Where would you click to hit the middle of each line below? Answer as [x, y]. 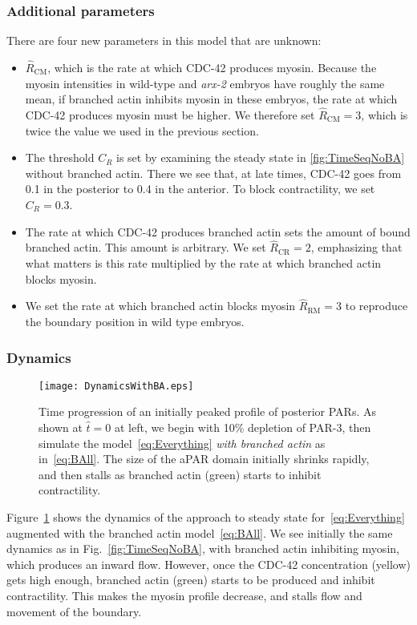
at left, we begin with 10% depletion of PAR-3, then [243, 427]
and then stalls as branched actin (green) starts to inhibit [180, 474]
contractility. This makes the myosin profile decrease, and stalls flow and [184, 595]
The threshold [60, 157]
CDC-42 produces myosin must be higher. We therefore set [170, 115]
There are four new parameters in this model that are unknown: [164, 40]
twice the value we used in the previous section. [142, 130]
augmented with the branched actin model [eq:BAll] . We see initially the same [200, 532]
